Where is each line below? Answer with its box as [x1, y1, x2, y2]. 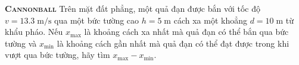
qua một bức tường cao [54, 14, 139, 26]
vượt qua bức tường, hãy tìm [5, 48, 110, 61]
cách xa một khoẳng [173, 14, 247, 26]
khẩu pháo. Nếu [5, 25, 63, 38]
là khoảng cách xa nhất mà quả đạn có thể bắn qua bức [84, 25, 289, 38]
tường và [5, 37, 37, 49]
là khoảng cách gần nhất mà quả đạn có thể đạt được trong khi [57, 37, 289, 49]
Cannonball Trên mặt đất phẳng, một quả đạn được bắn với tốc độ [5, 2, 260, 14]
